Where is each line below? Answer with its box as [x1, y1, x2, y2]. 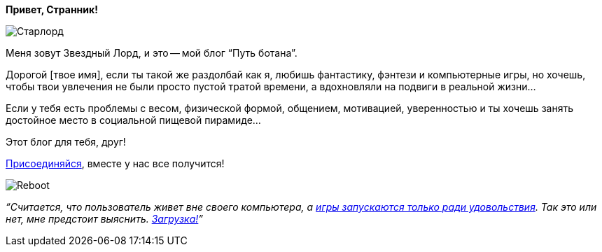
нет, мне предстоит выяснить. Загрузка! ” [6, 213, 204, 225]
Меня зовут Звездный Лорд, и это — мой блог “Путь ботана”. [6, 47, 297, 59]
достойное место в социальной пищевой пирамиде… [6, 114, 261, 126]
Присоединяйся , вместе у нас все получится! [6, 157, 225, 169]
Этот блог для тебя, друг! [6, 136, 126, 148]
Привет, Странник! [6, 3, 98, 15]
